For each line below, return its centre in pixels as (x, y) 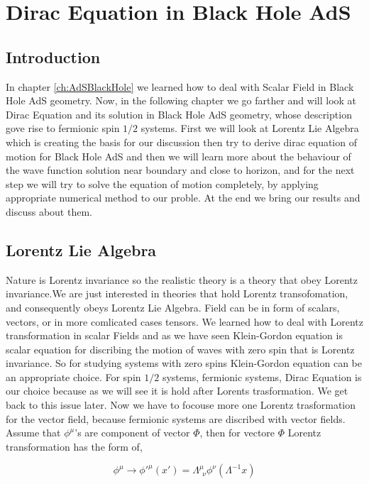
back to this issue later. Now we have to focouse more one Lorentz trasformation (181, 405)
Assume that (33, 433)
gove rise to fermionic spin (63, 128)
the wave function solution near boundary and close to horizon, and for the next (180, 170)
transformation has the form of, (74, 446)
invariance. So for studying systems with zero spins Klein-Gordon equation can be (184, 363)
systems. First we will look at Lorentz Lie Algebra (250, 128)
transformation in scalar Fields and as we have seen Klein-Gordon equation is (174, 335)
